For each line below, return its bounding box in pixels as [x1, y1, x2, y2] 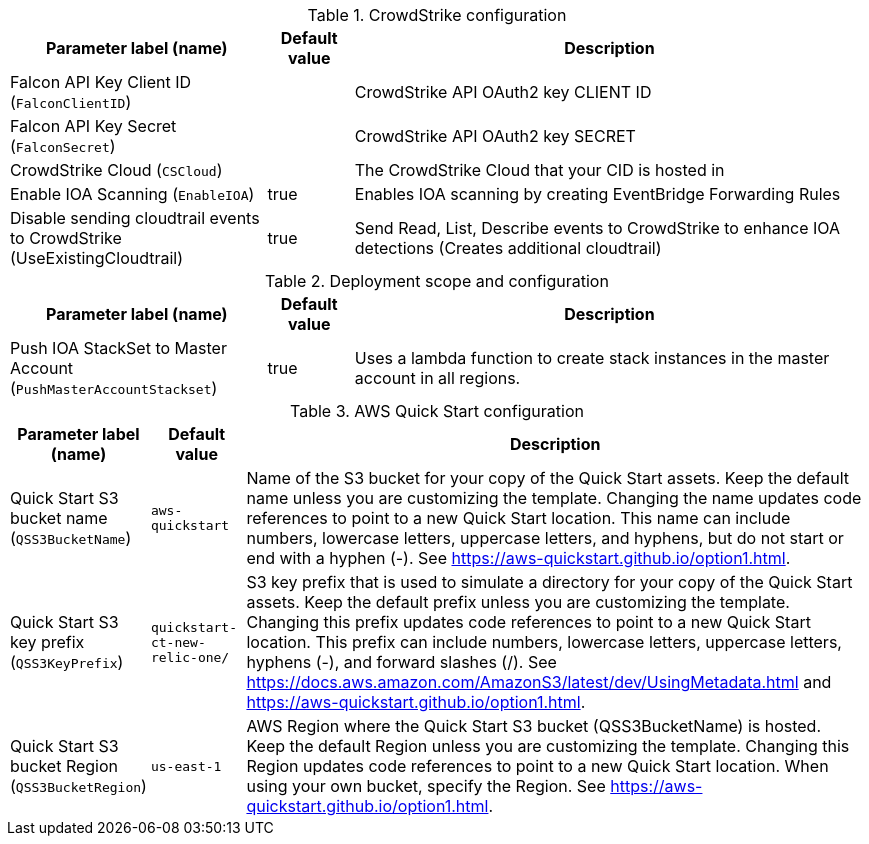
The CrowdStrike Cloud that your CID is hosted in [354, 160, 725, 180]
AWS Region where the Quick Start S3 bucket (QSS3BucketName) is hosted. [246, 716, 822, 736]
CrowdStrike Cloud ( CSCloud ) [10, 160, 223, 180]
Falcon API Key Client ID [10, 72, 192, 92]
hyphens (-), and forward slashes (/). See [246, 652, 557, 672]
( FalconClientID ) [10, 92, 132, 112]
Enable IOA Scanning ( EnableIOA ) [10, 184, 255, 204]
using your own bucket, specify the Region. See [246, 776, 606, 796]
